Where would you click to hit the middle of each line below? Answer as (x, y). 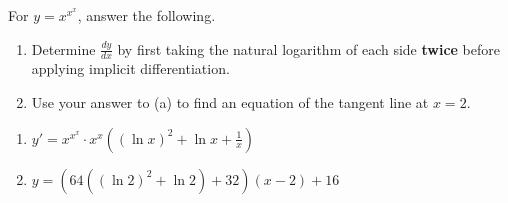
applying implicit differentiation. (130, 68)
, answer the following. (146, 15)
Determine (63, 48)
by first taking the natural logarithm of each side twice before (308, 48)
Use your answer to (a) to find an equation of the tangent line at (230, 102)
